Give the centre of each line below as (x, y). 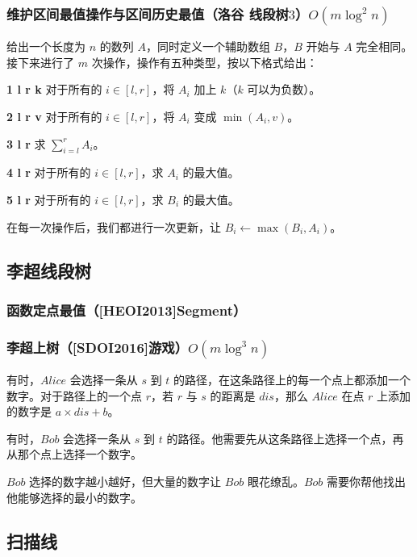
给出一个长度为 (46, 46)
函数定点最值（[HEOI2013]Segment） (127, 310)
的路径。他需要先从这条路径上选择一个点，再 (285, 438)
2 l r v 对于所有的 (54, 116)
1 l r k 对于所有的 (54, 89)
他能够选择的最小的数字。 (74, 497)
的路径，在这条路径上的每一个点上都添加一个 (292, 380)
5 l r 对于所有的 (49, 199)
